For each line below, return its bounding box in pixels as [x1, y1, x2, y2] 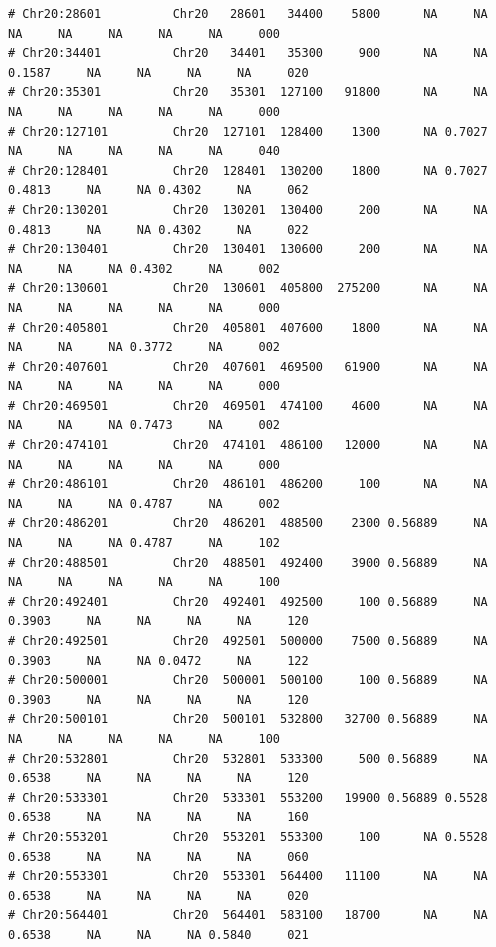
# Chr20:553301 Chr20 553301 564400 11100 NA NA [8, 869, 488, 884]
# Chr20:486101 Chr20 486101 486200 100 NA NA [8, 477, 488, 492]
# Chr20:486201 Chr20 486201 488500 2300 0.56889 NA [8, 516, 488, 531]
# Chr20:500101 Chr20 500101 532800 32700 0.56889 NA [8, 712, 488, 727]
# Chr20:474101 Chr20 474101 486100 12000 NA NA [8, 438, 488, 453]
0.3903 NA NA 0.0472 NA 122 [8, 653, 309, 668]
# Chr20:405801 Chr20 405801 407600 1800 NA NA [8, 320, 488, 335]
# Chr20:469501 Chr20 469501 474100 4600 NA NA [8, 398, 488, 413]
